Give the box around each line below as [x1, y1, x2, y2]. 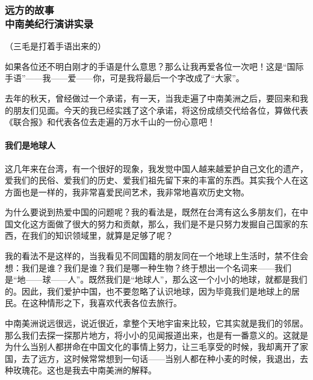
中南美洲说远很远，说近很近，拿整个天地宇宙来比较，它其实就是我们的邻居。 [5, 317, 308, 329]
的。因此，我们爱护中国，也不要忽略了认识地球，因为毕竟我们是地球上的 [5, 284, 291, 297]
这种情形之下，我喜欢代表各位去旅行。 [29, 296, 182, 309]
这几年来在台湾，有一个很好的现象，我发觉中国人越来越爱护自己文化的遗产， [5, 162, 308, 174]
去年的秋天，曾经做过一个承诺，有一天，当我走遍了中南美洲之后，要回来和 [5, 91, 300, 104]
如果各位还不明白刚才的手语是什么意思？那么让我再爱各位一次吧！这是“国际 [5, 60, 304, 72]
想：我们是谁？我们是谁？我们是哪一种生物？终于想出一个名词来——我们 [5, 261, 291, 274]
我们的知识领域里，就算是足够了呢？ [29, 229, 173, 242]
